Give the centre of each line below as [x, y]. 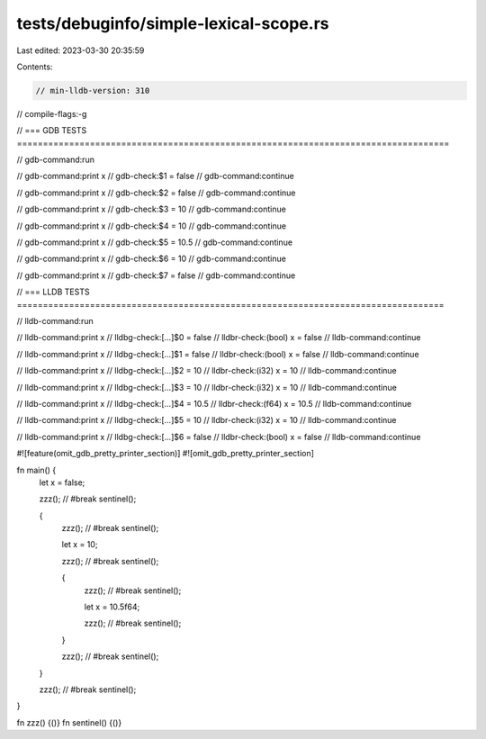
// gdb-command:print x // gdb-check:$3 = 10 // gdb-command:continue [152, 209]
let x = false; [62, 482]
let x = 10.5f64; [112, 607]
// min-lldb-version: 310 [93, 90]
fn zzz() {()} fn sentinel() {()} [69, 722]
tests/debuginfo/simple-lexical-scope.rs [173, 23]
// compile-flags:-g [52, 113]
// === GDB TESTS [52, 131]
